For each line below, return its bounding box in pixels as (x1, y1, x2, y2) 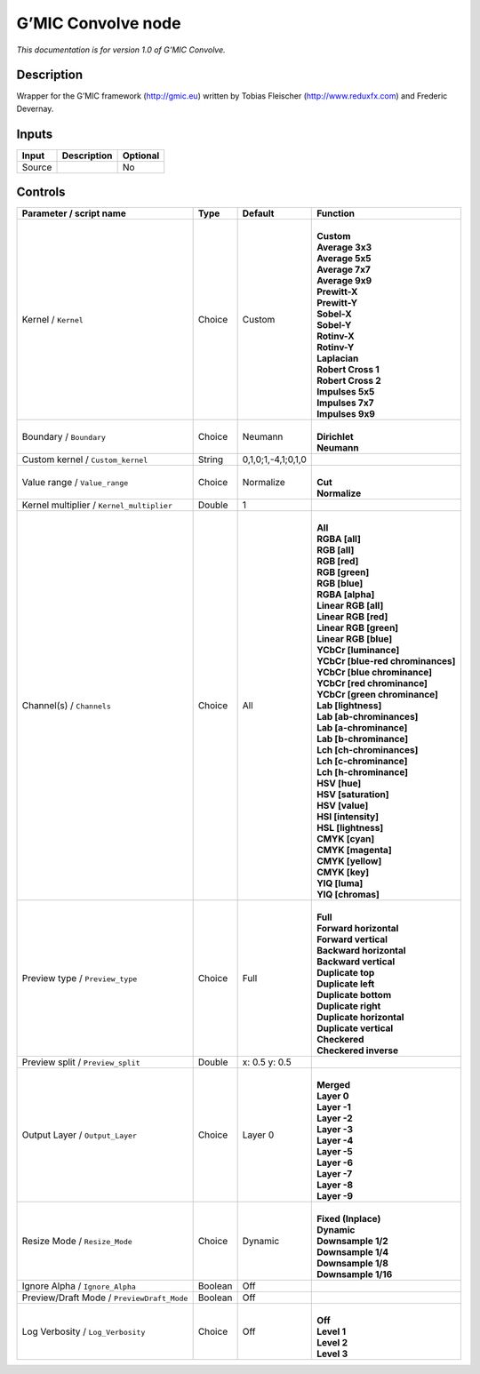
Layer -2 (316, 1112, 353, 1124)
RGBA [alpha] (316, 588, 375, 601)
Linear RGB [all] (316, 600, 384, 612)
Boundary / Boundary (21, 431, 107, 443)
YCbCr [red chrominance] (316, 677, 428, 690)
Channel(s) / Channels (21, 699, 111, 712)
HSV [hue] (316, 778, 362, 790)
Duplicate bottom (316, 989, 391, 1002)
